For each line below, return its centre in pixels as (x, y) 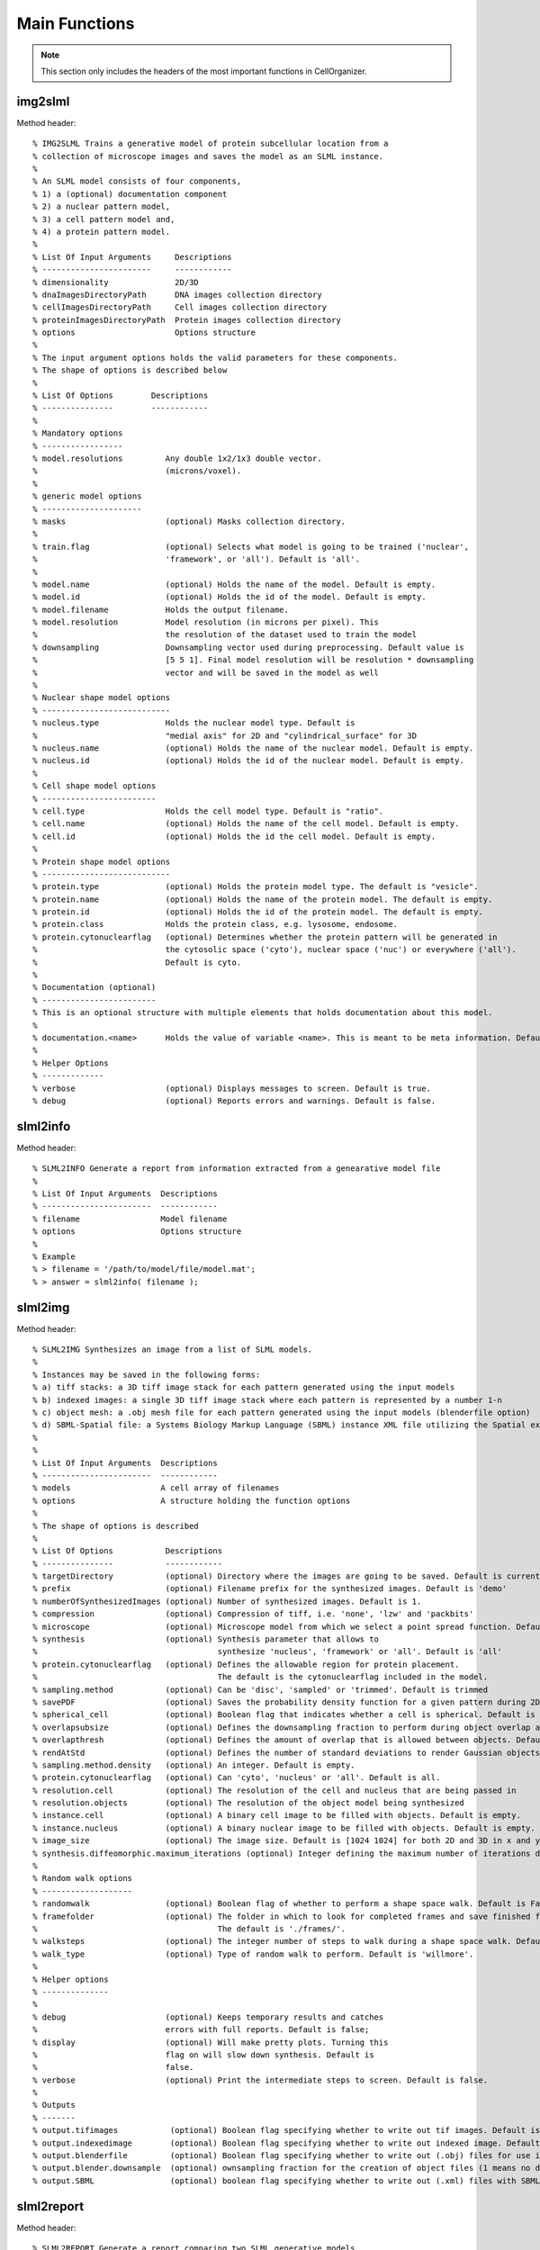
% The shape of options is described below (130, 370)
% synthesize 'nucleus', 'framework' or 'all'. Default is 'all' (268, 1652)
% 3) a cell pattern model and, (104, 219)
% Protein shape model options (102, 861)
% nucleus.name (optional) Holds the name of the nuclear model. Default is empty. (253, 748)
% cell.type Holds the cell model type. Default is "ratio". (208, 811)
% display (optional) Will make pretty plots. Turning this (211, 2042)
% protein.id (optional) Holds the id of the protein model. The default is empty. (258, 912)
